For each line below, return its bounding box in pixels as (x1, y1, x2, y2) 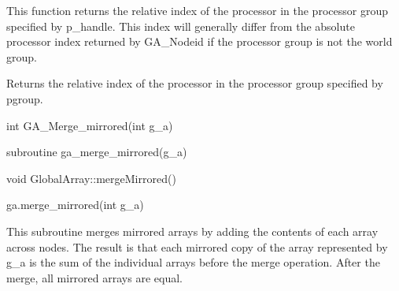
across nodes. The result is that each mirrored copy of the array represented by (6, 238, 388, 255)
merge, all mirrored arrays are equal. (6, 269, 183, 285)
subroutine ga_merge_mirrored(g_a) (6, 144, 187, 160)
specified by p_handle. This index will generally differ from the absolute (6, 17, 355, 34)
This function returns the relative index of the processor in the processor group (6, 2, 388, 18)
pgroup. (6, 90, 43, 106)
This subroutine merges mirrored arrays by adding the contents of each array (6, 222, 379, 239)
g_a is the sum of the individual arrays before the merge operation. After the (6, 254, 380, 270)
